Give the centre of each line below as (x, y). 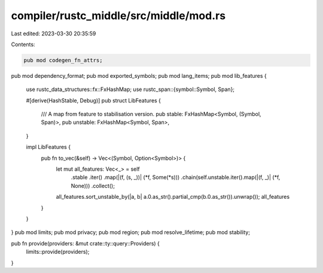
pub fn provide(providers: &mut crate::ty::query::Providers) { (85, 243)
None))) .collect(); (93, 186)
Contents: (23, 44)
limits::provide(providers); (58, 252)
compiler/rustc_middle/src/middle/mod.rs (118, 16)
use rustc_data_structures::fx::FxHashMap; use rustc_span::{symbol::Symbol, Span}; (130, 89)
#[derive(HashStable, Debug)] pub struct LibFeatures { (94, 100)
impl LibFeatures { (48, 147)
